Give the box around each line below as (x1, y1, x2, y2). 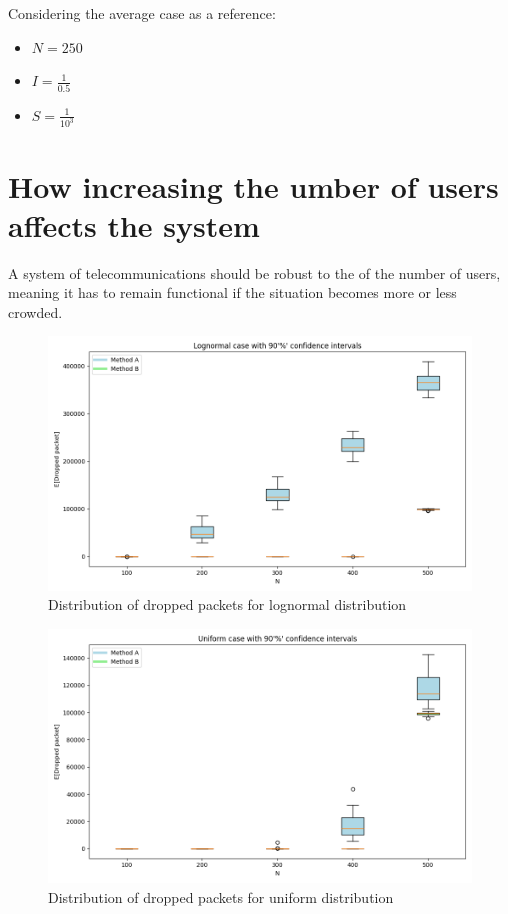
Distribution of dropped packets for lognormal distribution (48, 594, 407, 615)
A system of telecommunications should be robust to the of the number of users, (8, 262, 501, 283)
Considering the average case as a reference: (8, 3, 276, 23)
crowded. (8, 301, 63, 322)
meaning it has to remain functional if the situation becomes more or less (8, 282, 457, 303)
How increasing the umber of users (8, 165, 499, 206)
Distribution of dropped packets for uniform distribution (48, 887, 394, 908)
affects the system (8, 204, 260, 245)
